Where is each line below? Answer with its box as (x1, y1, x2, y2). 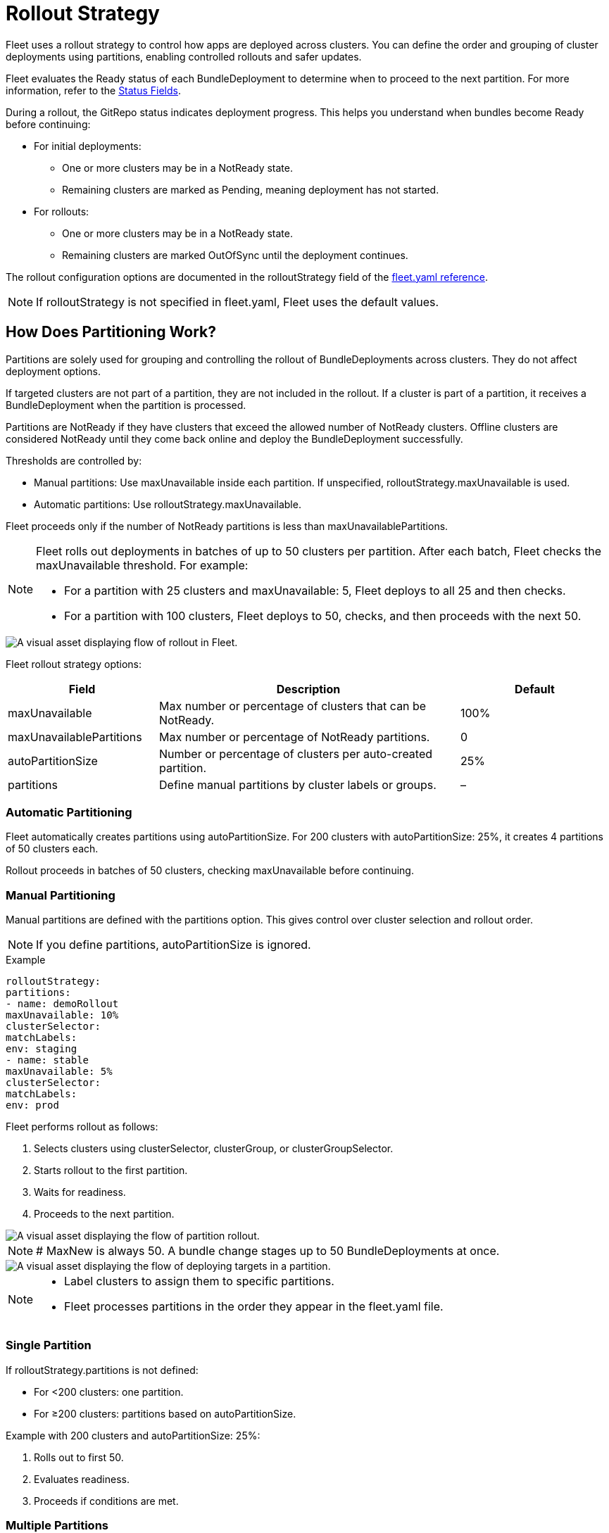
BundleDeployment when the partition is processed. (6, 398, 246, 411)
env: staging (6, 1043, 77, 1055)
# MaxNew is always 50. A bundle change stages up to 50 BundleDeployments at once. (36, 1244, 500, 1258)
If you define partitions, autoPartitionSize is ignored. (36, 938, 311, 952)
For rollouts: (34, 205, 89, 217)
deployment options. (6, 365, 101, 377)
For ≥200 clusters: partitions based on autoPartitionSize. (34, 1407, 296, 1420)
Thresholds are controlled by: (6, 454, 142, 467)
